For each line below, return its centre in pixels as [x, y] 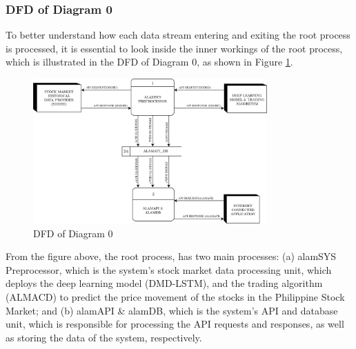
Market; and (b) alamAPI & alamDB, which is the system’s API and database [172, 310]
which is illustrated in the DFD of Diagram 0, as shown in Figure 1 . [149, 62]
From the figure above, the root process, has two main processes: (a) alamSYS [171, 256]
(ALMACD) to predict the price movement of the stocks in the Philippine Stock [175, 296]
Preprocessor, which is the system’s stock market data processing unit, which [169, 269]
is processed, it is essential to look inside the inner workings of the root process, [174, 48]
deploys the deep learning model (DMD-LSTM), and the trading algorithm [164, 283]
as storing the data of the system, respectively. [104, 337]
